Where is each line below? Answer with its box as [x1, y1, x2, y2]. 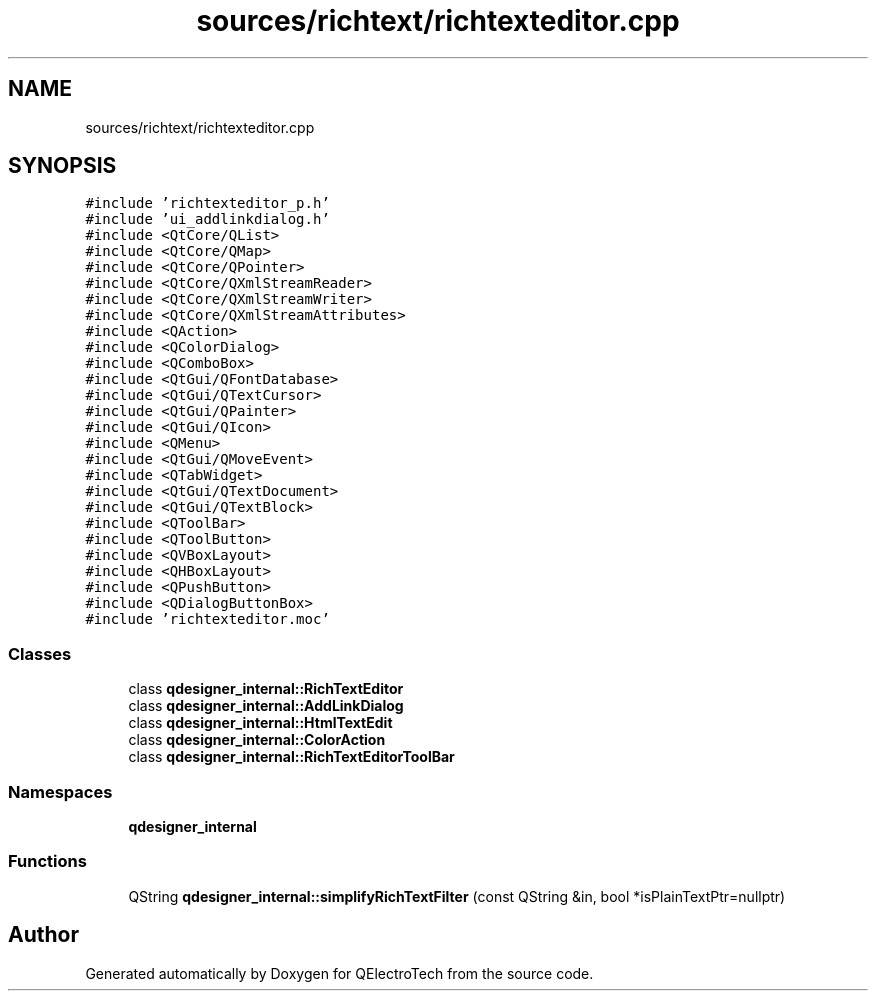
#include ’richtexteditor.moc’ [85, 611, 330, 628]
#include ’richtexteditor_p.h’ [85, 195, 330, 212]
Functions [8, 851, 87, 872]
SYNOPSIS [8, 153, 117, 179]
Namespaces [8, 781, 113, 802]
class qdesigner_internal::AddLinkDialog [128, 697, 404, 715]
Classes [8, 643, 72, 664]
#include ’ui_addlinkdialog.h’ [85, 211, 330, 228]
